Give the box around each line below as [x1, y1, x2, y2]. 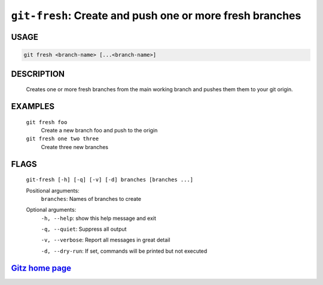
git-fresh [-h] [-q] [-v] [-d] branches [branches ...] [26, 176, 194, 183]
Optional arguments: [26, 206, 77, 213]
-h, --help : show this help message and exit [41, 215, 157, 222]
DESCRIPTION [11, 69, 65, 79]
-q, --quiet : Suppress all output [41, 225, 127, 233]
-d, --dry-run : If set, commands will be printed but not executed [41, 247, 208, 255]
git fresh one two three [26, 135, 99, 142]
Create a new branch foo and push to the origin [41, 126, 158, 134]
